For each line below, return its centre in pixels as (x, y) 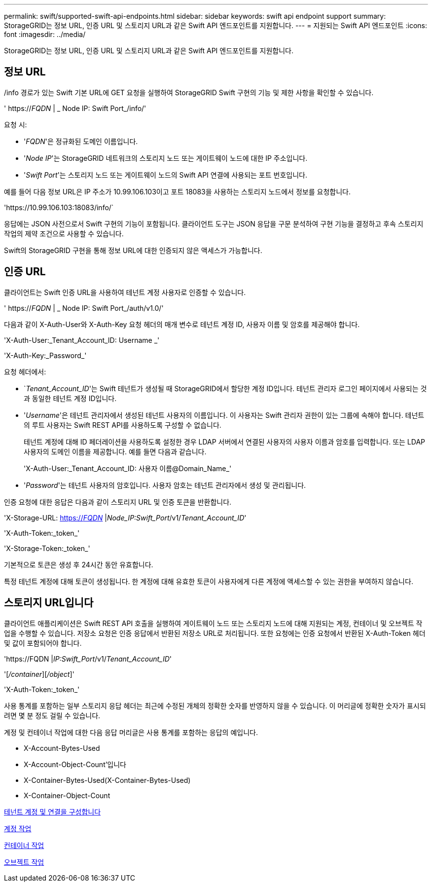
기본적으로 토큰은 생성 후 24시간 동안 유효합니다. (79, 564)
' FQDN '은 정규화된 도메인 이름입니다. (81, 141)
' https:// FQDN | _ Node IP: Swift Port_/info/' (75, 108)
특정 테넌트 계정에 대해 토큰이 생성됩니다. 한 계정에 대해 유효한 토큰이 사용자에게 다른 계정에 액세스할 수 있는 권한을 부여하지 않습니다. (209, 581)
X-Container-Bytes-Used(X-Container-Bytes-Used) (107, 780)
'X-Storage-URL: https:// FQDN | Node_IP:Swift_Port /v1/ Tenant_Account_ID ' (125, 517)
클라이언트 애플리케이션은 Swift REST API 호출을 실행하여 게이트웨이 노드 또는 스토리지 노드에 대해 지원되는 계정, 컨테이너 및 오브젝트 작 (213, 623)
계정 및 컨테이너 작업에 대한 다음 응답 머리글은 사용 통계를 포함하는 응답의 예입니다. (131, 732)
